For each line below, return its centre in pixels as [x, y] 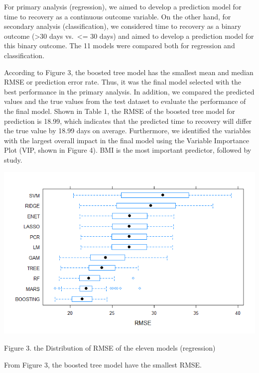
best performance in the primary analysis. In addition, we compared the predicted [129, 91]
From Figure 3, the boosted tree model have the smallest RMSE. [103, 364]
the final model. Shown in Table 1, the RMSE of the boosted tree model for [120, 111]
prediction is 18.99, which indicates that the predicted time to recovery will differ [128, 121]
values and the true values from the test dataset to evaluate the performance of [125, 101]
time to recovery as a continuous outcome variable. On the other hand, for [118, 16]
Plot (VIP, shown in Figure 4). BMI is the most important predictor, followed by [128, 150]
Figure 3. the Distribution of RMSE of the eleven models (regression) [110, 348]
